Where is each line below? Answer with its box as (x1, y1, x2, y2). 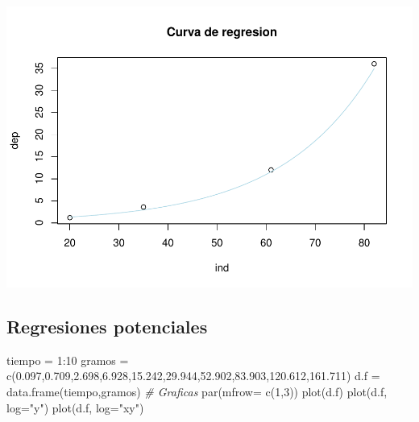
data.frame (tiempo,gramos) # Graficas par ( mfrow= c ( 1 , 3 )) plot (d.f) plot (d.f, (6, 383, 388, 399)
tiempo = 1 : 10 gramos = (6, 351, 129, 368)
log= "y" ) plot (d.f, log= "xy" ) (6, 399, 144, 416)
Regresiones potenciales (6, 313, 208, 338)
